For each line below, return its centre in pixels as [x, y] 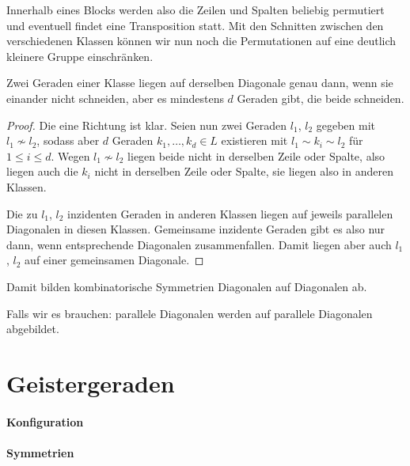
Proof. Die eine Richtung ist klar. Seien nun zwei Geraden [147, 125]
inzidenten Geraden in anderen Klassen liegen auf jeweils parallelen [230, 213]
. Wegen [70, 155]
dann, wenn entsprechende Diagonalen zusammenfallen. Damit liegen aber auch [199, 244]
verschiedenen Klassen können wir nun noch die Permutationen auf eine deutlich [201, 41]
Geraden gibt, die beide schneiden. [321, 98]
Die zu [22, 213]
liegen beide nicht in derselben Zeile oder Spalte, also [256, 155]
